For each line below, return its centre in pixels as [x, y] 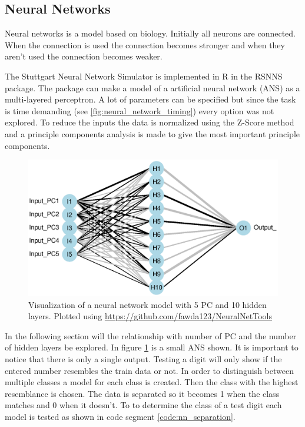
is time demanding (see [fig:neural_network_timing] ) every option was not [140, 110]
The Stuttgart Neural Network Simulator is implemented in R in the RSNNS [144, 76]
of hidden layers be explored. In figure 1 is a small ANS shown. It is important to [152, 347]
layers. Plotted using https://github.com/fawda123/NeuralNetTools [150, 316]
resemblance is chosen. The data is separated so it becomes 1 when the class [142, 393]
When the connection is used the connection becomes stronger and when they [145, 44]
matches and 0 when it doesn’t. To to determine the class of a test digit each [143, 405]
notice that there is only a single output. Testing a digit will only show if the [143, 358]
